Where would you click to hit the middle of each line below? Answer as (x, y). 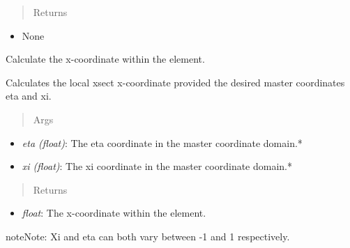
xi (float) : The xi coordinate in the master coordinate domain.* (157, 166)
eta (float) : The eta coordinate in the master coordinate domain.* (162, 142)
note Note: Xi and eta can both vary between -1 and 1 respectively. (148, 236)
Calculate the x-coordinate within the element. (105, 59)
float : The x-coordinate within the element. (114, 213)
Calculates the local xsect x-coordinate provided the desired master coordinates (175, 82)
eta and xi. (29, 96)
